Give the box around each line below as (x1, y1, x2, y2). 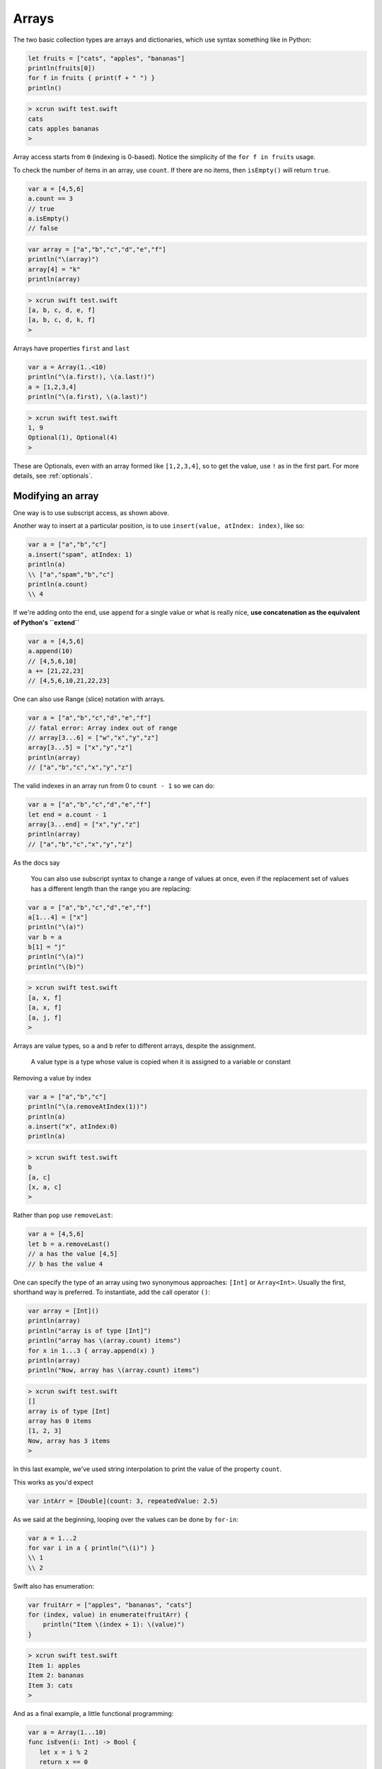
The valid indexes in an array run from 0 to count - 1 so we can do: (13, 782, 215, 790)
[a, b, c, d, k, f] (28, 316, 95, 324)
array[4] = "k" (28, 265, 81, 273)
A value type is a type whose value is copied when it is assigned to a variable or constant (30, 1058, 291, 1066)
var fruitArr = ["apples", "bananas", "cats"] (28, 1601, 192, 1609)
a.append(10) (28, 647, 74, 655)
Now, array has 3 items (28, 1436, 111, 1445)
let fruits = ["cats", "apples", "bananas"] (28, 54, 185, 62)
